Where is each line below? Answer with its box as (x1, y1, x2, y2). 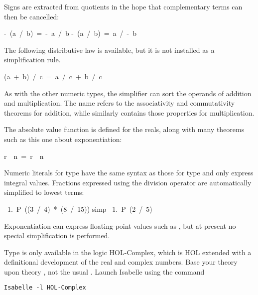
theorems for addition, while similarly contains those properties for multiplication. (4, 107, 255, 118)
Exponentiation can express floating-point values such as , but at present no (4, 220, 236, 231)
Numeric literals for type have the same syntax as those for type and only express (4, 167, 254, 178)
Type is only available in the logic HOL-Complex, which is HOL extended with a (4, 247, 252, 257)
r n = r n (4, 150, 44, 161)
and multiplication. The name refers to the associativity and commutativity (4, 98, 235, 108)
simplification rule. (4, 54, 61, 65)
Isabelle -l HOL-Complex (4, 284, 86, 292)
